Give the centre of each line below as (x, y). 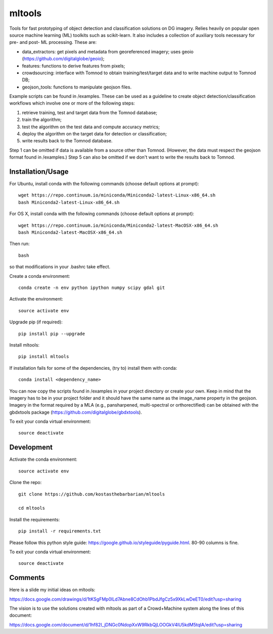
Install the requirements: (35, 519)
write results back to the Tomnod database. (67, 141)
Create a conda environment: (40, 276)
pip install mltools (44, 357)
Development (31, 447)
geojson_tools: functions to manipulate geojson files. (77, 87)
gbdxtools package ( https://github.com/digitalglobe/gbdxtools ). (76, 412)
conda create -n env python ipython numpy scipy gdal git (92, 288)
